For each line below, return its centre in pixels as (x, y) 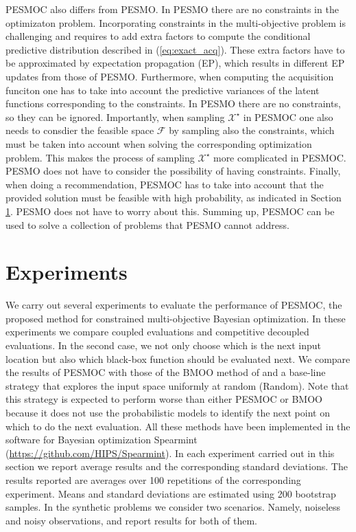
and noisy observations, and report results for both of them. (131, 520)
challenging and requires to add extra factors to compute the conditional (158, 36)
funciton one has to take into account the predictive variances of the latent (163, 90)
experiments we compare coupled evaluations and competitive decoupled (157, 332)
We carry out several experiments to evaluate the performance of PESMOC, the (174, 305)
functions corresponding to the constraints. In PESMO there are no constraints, (173, 103)
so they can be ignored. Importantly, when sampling (115, 117)
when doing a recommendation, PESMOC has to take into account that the (165, 184)
